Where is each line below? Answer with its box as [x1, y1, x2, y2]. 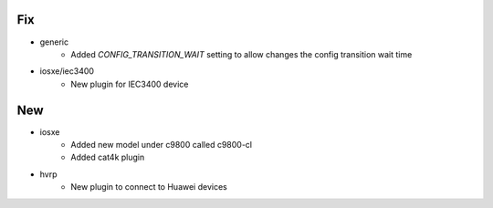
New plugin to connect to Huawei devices [70, 182, 227, 192]
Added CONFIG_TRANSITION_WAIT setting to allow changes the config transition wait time [70, 48, 413, 59]
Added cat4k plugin [70, 151, 145, 163]
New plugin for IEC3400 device [70, 78, 189, 89]
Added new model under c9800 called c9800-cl [70, 139, 253, 150]
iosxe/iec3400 [39, 66, 95, 77]
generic [39, 36, 68, 47]
